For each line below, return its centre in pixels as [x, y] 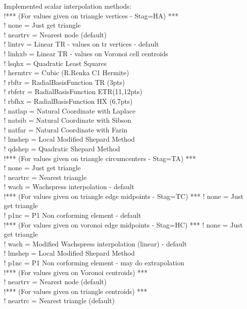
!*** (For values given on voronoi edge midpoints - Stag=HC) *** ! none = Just [123, 224]
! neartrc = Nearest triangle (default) [59, 301]
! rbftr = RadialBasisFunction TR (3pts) [65, 82]
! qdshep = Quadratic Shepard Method [62, 148]
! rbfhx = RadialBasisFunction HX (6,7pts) [68, 101]
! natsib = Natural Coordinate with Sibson [68, 120]
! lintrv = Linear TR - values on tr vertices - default [82, 44]
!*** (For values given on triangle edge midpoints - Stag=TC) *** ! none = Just [124, 196]
